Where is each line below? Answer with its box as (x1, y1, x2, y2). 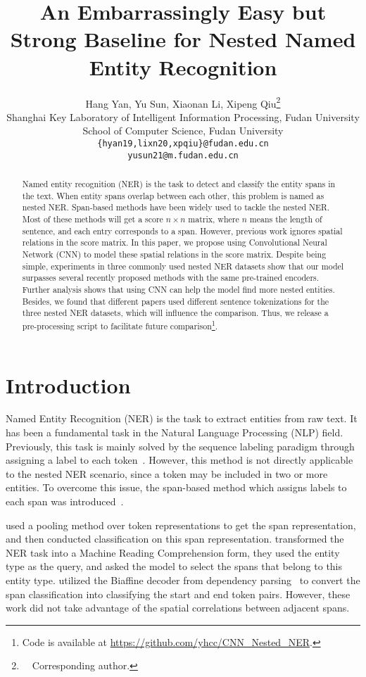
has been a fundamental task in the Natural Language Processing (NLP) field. (6, 425, 343, 440)
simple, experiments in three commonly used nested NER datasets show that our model (22, 260, 344, 272)
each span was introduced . (6, 494, 124, 509)
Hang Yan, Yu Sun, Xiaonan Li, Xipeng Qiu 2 (85, 94, 281, 110)
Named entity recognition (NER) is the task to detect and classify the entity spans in (22, 178, 336, 190)
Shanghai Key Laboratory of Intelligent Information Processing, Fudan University (6, 109, 360, 124)
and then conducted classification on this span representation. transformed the (6, 531, 344, 546)
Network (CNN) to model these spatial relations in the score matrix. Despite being (22, 248, 327, 260)
